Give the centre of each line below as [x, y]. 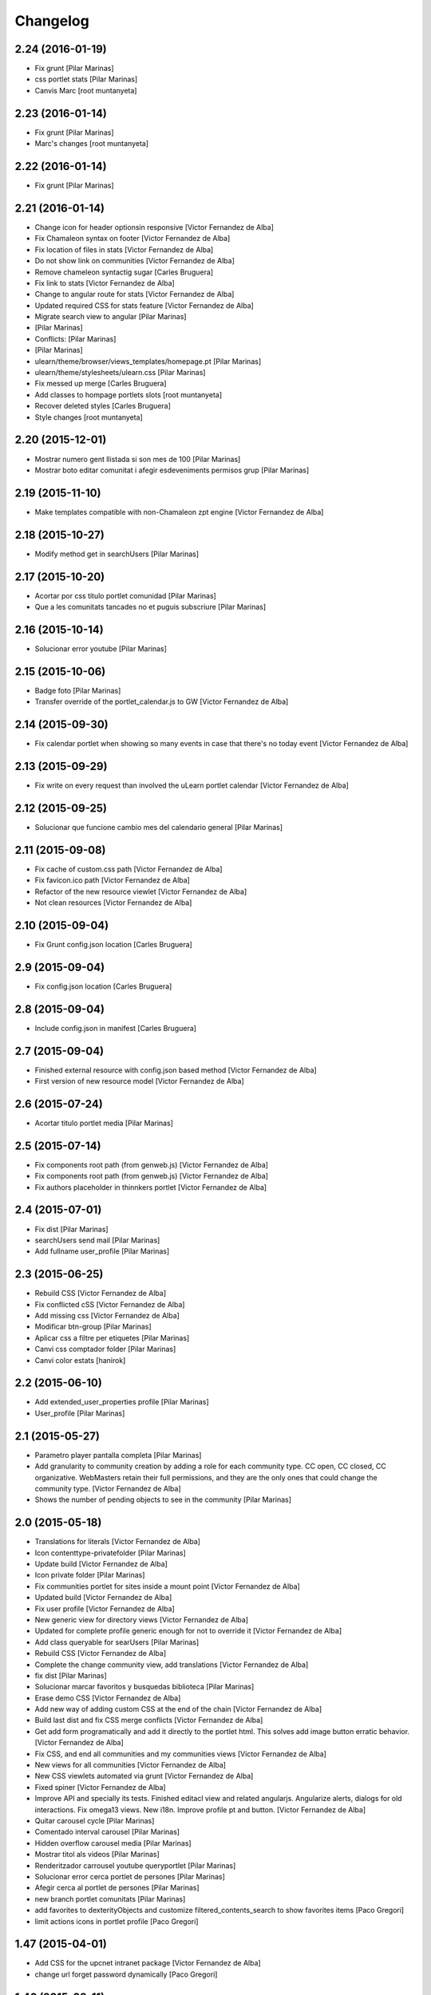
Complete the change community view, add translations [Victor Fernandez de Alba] [172, 1665]
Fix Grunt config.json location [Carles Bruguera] [114, 944]
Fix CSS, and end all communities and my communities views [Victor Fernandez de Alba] [181, 1754]
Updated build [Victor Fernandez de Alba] [103, 1598]
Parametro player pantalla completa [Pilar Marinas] [118, 1455]
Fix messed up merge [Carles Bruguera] [101, 384]
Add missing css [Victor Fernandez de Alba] [107, 1315]
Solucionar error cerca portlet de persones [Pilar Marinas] [130, 1876]
